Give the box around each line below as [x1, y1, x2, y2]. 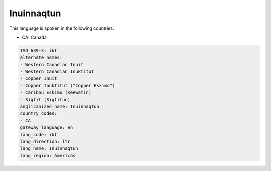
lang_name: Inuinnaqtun [20, 146, 79, 151]
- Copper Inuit [20, 76, 57, 81]
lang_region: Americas [20, 153, 76, 158]
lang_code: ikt [20, 132, 57, 137]
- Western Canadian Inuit [20, 62, 84, 67]
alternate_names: [20, 55, 63, 60]
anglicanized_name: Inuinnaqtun [20, 104, 100, 110]
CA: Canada [22, 34, 47, 40]
